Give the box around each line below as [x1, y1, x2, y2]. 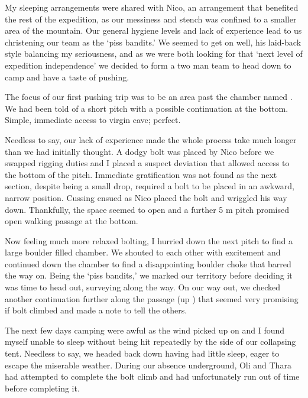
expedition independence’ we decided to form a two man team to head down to [5, 59, 291, 71]
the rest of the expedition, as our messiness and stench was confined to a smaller [5, 12, 297, 25]
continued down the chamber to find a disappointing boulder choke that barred [5, 257, 291, 270]
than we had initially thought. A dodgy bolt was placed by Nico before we [5, 145, 274, 157]
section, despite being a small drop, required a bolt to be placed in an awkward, [5, 180, 295, 192]
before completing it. [5, 381, 80, 394]
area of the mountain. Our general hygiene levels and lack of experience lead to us [5, 24, 302, 37]
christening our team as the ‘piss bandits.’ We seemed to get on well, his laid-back [5, 35, 301, 48]
